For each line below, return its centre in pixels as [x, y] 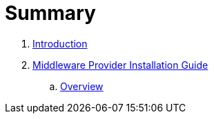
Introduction [60, 43]
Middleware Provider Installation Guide [120, 65]
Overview [82, 86]
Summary [50, 13]
